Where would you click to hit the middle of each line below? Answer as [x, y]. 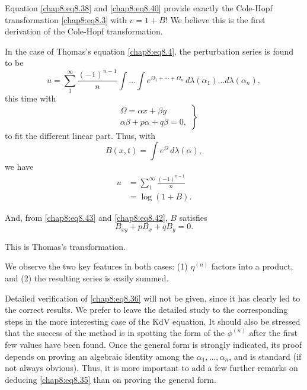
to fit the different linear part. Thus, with [80, 135]
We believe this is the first [218, 19]
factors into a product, [252, 266]
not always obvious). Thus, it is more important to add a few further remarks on [151, 368]
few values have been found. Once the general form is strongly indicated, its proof [153, 344]
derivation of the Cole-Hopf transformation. [84, 31]
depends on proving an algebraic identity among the [100, 356]
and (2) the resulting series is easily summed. [87, 278]
